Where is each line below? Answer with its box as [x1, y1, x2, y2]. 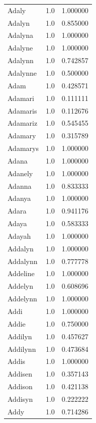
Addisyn [8, 393, 33, 404]
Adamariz [8, 118, 38, 128]
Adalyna [8, 30, 33, 40]
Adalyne [8, 42, 33, 53]
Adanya [8, 193, 31, 203]
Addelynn [8, 293, 37, 304]
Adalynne [8, 67, 37, 78]
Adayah [8, 230, 31, 241]
